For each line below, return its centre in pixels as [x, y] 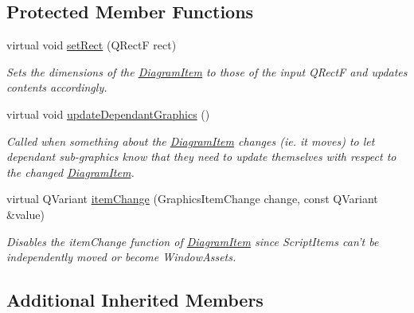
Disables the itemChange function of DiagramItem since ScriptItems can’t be [193, 241]
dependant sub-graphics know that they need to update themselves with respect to [201, 156]
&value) [25, 214]
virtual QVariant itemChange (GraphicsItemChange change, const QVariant [192, 199]
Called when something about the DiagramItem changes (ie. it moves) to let [191, 141]
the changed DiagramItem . [70, 172]
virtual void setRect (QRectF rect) [92, 45]
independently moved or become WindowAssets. [121, 257]
